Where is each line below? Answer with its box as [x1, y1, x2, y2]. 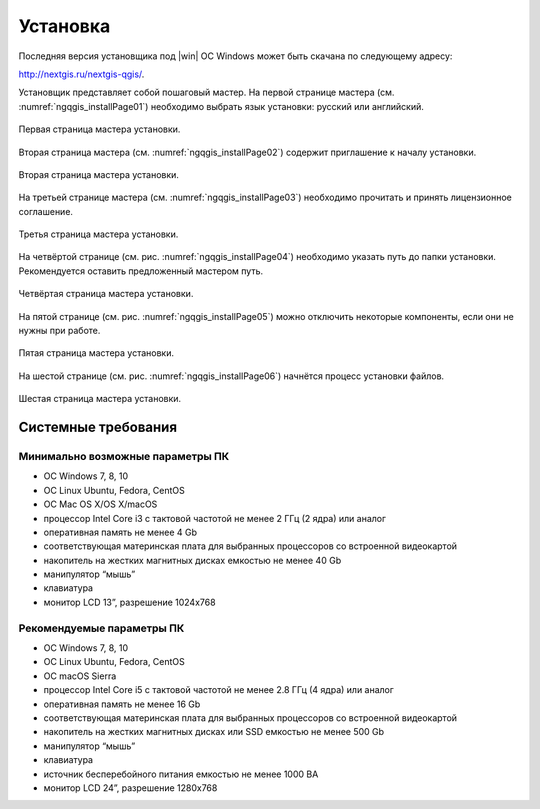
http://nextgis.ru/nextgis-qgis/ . [18, 68, 145, 80]
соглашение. [18, 205, 74, 217]
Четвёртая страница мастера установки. [18, 288, 194, 300]
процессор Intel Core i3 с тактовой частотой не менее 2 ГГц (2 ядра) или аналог [43, 512, 387, 524]
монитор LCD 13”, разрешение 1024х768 [43, 596, 216, 608]
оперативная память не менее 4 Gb [43, 526, 197, 538]
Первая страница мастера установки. [18, 123, 181, 135]
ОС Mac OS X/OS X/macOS [43, 498, 158, 510]
